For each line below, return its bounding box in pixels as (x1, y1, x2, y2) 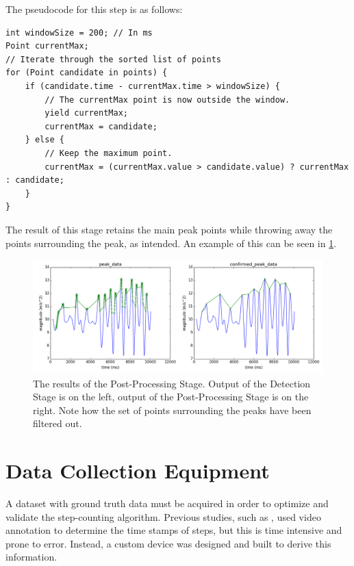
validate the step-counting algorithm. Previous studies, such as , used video (5, 509, 321, 524)
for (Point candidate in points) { (5, 68, 168, 78)
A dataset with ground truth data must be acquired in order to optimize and (5, 496, 329, 511)
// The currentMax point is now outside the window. (45, 94, 290, 105)
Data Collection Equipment (5, 456, 270, 485)
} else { (25, 135, 64, 145)
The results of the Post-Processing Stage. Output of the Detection (33, 376, 311, 390)
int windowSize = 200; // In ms (5, 27, 153, 38)
